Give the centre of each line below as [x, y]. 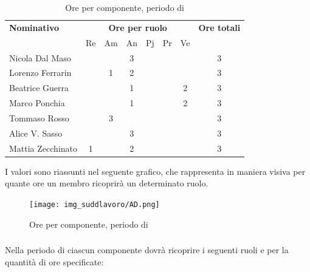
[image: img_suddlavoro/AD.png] [95, 204]
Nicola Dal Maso [40, 57]
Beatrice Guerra [39, 88]
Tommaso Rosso [39, 117]
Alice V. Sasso [36, 133]
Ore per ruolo [138, 27]
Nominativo [34, 27]
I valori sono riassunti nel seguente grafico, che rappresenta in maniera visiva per [155, 171]
